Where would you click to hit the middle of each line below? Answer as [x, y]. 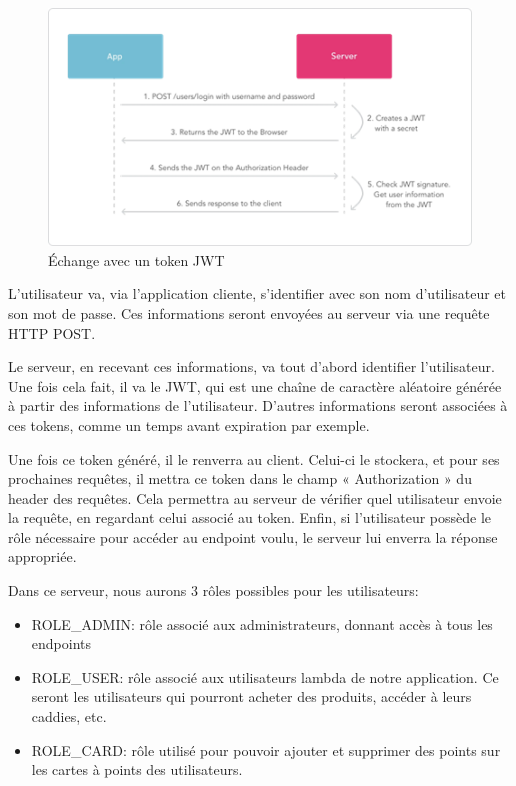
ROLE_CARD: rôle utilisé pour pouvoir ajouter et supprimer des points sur [266, 749]
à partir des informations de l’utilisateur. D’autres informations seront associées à [258, 405]
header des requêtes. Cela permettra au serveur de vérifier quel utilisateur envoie [255, 497]
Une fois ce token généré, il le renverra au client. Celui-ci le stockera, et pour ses [254, 458]
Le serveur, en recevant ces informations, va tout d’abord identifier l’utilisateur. [251, 366]
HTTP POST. [52, 332]
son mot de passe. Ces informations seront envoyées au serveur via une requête [249, 312]
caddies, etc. [69, 716]
